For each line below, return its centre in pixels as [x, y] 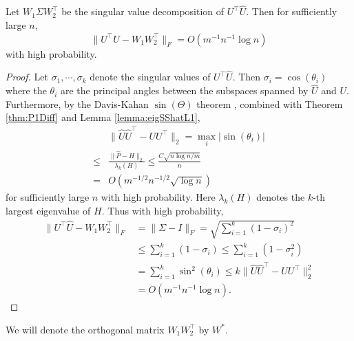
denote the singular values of [150, 77]
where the [26, 90]
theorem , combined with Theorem [270, 103]
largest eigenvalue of [48, 210]
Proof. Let [27, 77]
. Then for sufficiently [292, 11]
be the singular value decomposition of [143, 11]
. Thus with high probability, [163, 210]
